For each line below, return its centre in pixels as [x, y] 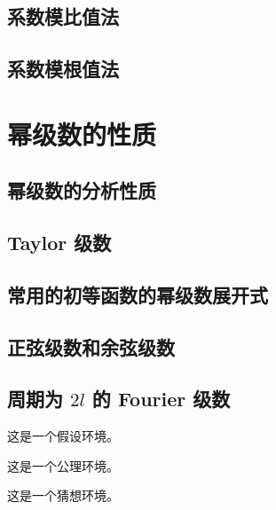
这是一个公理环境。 [63, 465]
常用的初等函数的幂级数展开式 [138, 294]
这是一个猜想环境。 [63, 495]
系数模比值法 [63, 16]
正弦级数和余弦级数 [91, 346]
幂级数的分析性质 [82, 190]
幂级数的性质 [82, 133]
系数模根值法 [63, 69]
